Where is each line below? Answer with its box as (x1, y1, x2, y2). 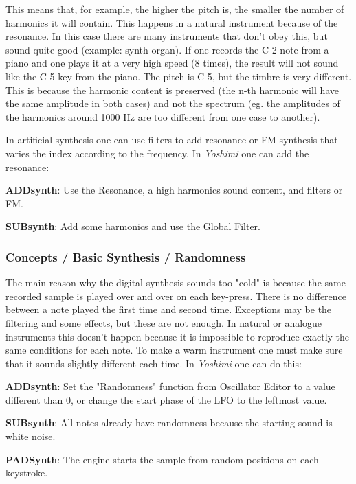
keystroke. (5, 465, 48, 480)
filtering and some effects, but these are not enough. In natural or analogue (5, 315, 322, 330)
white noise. (5, 429, 56, 443)
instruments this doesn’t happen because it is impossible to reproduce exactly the (5, 329, 350, 343)
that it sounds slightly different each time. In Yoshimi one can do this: (5, 356, 302, 370)
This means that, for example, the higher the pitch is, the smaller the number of (5, 2, 344, 16)
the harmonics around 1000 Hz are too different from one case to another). (5, 109, 320, 124)
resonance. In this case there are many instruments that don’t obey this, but (5, 29, 328, 43)
